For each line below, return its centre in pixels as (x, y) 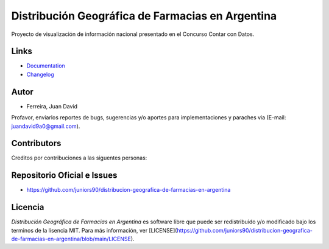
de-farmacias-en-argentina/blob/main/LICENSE (71, 239)
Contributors (36, 143)
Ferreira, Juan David (52, 106)
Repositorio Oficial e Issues (64, 176)
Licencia (28, 207)
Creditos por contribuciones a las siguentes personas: (79, 158)
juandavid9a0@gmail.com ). (46, 126)
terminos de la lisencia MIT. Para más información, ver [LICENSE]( (94, 230)
